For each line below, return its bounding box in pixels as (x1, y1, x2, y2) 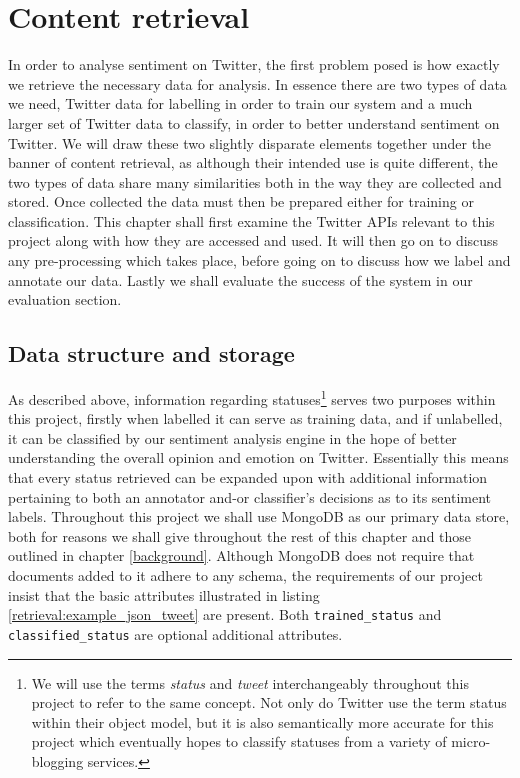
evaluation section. (8, 289, 122, 310)
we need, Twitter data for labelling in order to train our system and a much (8, 93, 473, 114)
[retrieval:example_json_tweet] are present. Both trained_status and (8, 604, 442, 625)
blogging (31, 750, 84, 771)
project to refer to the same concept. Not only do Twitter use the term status (31, 692, 507, 713)
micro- (451, 731, 491, 752)
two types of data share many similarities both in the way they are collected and (8, 171, 502, 192)
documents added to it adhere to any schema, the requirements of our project (8, 565, 483, 586)
